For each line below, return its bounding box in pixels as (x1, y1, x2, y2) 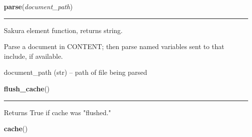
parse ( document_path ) (4, 1, 73, 11)
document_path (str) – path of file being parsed (4, 67, 147, 77)
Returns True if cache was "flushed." (4, 107, 111, 117)
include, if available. (4, 51, 63, 61)
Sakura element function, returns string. (4, 25, 123, 35)
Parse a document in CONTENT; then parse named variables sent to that (4, 41, 224, 51)
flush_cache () (4, 83, 50, 93)
